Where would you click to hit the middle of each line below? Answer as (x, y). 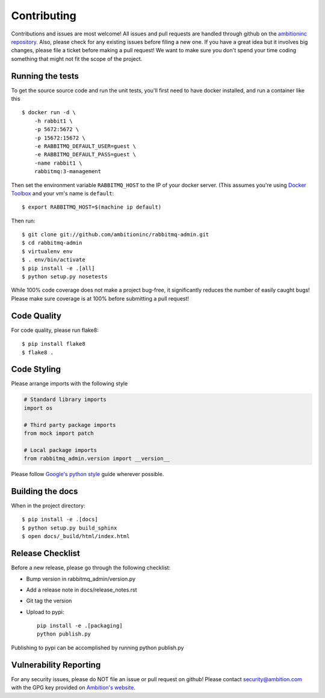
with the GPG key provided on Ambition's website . (73, 688)
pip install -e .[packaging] (80, 626)
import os (38, 408)
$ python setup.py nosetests (65, 277)
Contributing (44, 16)
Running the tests (45, 76)
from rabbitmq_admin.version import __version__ (97, 459)
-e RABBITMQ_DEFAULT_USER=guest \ (85, 146)
